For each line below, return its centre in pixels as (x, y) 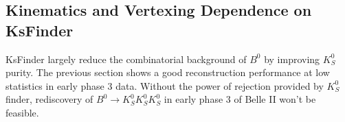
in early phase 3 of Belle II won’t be (240, 99)
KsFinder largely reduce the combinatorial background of (126, 59)
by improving (292, 59)
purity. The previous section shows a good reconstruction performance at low (168, 72)
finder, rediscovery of (49, 99)
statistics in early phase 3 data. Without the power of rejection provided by (165, 85)
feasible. (22, 112)
